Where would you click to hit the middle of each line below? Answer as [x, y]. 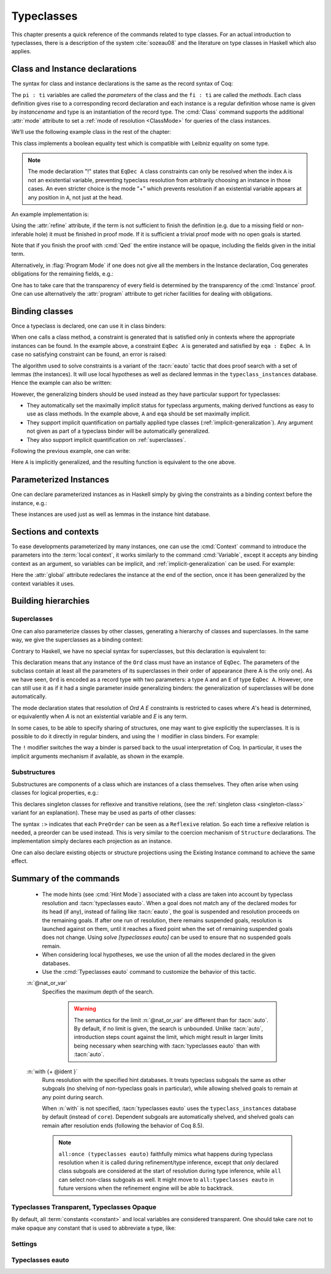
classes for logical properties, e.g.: [55, 793]
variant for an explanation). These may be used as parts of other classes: [104, 813]
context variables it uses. [43, 584]
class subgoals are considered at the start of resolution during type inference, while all [170, 1171]
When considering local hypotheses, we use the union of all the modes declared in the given [159, 955]
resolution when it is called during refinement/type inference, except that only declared [169, 1162]
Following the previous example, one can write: [71, 451]
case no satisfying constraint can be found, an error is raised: [89, 354]
